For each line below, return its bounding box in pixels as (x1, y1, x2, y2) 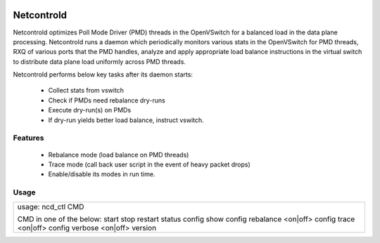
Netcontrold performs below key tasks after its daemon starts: (13, 70, 194, 79)
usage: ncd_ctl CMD (17, 202, 84, 211)
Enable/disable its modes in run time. (48, 170, 156, 178)
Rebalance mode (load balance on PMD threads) (48, 150, 189, 159)
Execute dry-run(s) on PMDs (48, 106, 132, 114)
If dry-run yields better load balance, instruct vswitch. (48, 116, 204, 124)
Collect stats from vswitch (48, 86, 125, 95)
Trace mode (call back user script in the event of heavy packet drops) (48, 160, 251, 169)
